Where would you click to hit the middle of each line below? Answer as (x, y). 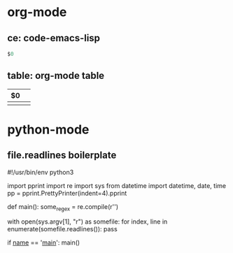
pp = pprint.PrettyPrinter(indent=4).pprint (67, 193)
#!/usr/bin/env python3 (41, 172)
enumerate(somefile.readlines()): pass (62, 229)
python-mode (48, 129)
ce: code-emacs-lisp (54, 38)
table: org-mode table (56, 76)
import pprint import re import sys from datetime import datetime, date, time (116, 185)
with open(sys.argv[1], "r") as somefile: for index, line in (87, 222)
